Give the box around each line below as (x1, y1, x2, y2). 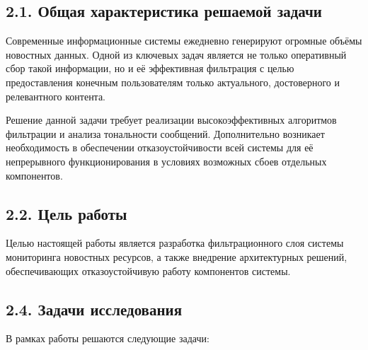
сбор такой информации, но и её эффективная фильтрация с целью (6, 61, 294, 76)
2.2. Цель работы (6, 202, 127, 224)
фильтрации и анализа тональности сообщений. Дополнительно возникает (6, 126, 325, 141)
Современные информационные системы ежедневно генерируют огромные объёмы (6, 33, 362, 48)
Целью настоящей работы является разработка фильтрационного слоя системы (6, 235, 344, 250)
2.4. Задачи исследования (6, 298, 183, 320)
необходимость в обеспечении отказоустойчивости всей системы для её (6, 140, 314, 155)
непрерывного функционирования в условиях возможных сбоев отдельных (6, 153, 327, 168)
